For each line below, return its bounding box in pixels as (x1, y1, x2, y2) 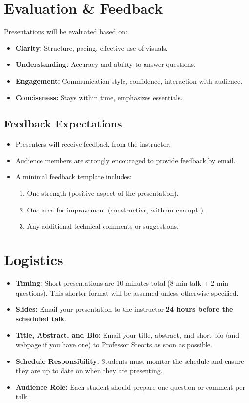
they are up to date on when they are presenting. (15, 365, 163, 376)
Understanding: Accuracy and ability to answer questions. (15, 59, 196, 69)
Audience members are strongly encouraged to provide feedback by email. (15, 155, 236, 165)
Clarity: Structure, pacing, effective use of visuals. (15, 42, 168, 53)
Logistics (4, 250, 63, 270)
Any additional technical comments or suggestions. (27, 221, 179, 231)
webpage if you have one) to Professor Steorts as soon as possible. (15, 339, 212, 349)
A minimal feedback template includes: (15, 171, 132, 182)
